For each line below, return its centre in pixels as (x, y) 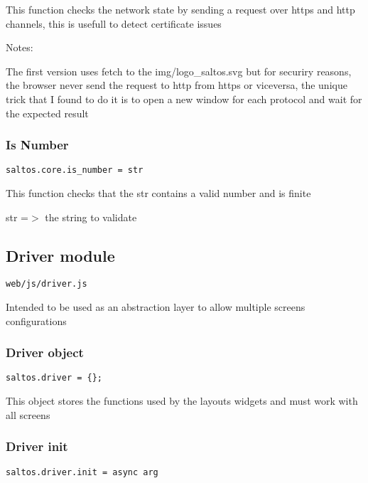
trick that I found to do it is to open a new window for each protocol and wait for (184, 99)
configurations (36, 320)
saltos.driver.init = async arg (82, 472)
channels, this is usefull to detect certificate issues (114, 23)
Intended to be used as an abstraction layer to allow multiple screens (156, 307)
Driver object (45, 352)
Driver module (60, 255)
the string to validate (91, 217)
